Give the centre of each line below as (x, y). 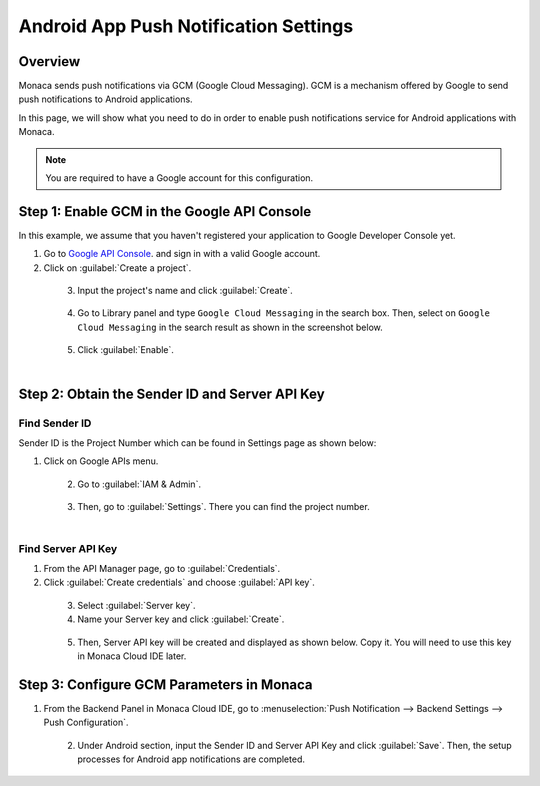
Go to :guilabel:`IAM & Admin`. (139, 484)
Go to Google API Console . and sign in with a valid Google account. (182, 254)
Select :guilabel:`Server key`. (136, 605)
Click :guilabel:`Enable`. (126, 350)
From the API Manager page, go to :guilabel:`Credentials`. (162, 568)
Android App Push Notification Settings (186, 26)
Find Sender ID (55, 423)
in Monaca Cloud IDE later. (132, 656)
